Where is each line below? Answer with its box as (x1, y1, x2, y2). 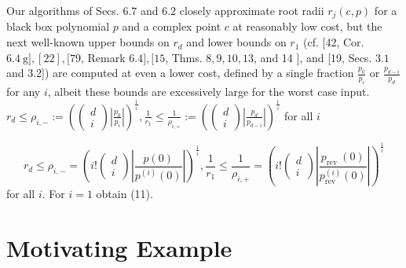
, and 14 (254, 49, 293, 65)
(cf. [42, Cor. (303, 34, 364, 50)
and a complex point (122, 18, 221, 35)
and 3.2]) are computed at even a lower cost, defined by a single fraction (6, 64, 354, 81)
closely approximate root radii (179, 2, 324, 18)
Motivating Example (6, 232, 232, 264)
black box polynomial (6, 18, 110, 35)
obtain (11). (96, 185, 153, 202)
